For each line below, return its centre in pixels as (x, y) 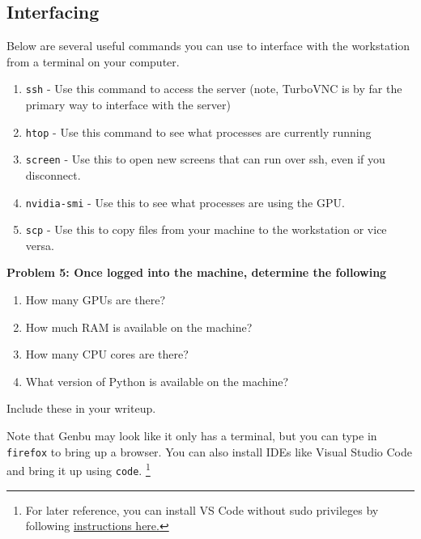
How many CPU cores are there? (107, 354)
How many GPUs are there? (96, 300)
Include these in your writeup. (81, 408)
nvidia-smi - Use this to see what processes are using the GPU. (185, 202)
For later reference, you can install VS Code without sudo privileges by (202, 509)
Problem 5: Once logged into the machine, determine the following (197, 272)
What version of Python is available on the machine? (157, 381)
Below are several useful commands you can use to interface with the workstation (208, 46)
